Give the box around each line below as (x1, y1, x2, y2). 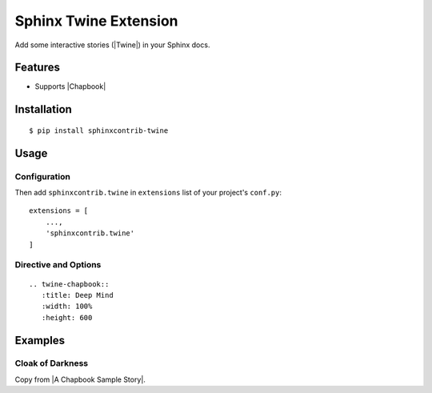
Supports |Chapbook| (34, 82, 106, 91)
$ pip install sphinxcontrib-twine (29, 126, 169, 135)
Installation (14, 102, 72, 116)
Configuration (14, 170, 71, 182)
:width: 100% (41, 302, 93, 311)
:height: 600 (41, 313, 93, 322)
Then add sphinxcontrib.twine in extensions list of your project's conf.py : (14, 188, 282, 198)
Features (14, 61, 60, 74)
